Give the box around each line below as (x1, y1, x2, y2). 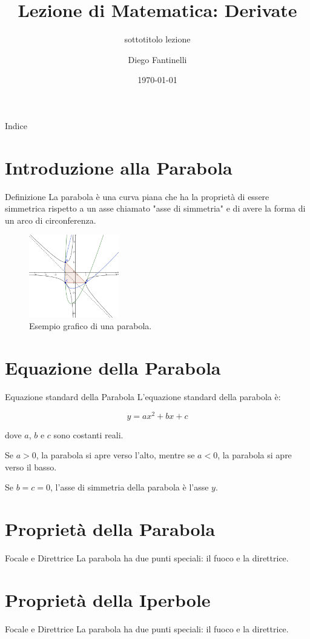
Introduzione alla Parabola (5, 155, 232, 179)
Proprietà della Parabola (5, 517, 216, 541)
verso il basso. (5, 460, 57, 473)
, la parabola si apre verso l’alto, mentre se (36, 449, 195, 461)
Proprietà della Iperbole (5, 587, 211, 612)
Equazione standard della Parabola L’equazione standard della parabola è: (5, 390, 281, 403)
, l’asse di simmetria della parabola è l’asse (50, 481, 209, 493)
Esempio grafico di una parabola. (29, 319, 152, 332)
